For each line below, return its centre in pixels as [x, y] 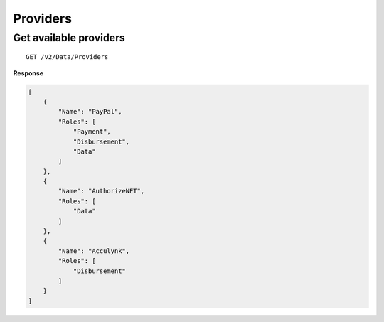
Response [28, 73]
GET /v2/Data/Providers [67, 57]
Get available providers [69, 38]
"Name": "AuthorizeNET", [101, 191]
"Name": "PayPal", [90, 112]
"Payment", [92, 132]
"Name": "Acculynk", [94, 251]
